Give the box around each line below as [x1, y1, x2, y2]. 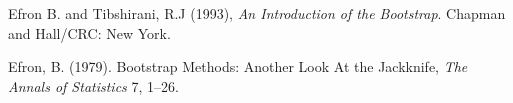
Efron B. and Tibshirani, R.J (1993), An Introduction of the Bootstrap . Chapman [8, 3, 506, 23]
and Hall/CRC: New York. [8, 22, 171, 43]
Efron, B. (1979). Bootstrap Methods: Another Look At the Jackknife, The [8, 56, 468, 77]
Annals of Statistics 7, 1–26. [8, 75, 179, 96]
